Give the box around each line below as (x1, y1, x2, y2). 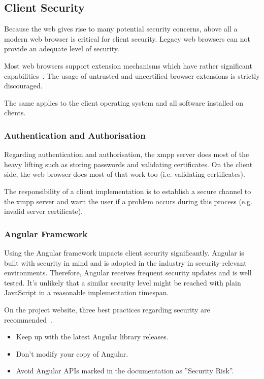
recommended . (4, 314, 52, 325)
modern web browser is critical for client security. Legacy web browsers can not (4, 33, 250, 44)
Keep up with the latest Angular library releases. (16, 331, 169, 342)
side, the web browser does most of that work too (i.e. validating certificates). (4, 169, 245, 179)
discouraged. (4, 80, 43, 91)
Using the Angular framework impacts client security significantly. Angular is (4, 247, 244, 258)
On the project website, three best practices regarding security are (4, 304, 210, 314)
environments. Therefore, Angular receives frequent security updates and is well (4, 267, 252, 278)
